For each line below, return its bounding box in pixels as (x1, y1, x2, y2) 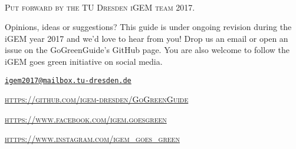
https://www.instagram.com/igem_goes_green (5, 133, 180, 145)
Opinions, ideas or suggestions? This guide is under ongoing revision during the (5, 21, 292, 33)
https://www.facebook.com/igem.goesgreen (5, 112, 167, 125)
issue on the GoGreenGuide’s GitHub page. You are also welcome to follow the (5, 44, 290, 56)
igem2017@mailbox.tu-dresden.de (5, 76, 131, 85)
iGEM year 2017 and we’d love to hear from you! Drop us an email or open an (5, 32, 288, 44)
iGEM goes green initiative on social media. (5, 55, 163, 67)
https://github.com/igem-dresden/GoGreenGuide (5, 93, 189, 105)
